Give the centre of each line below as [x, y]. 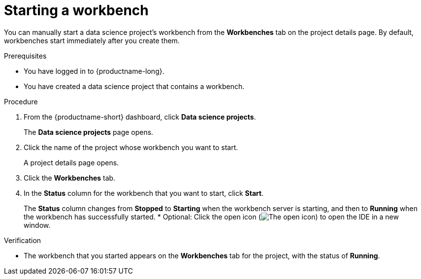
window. [37, 225]
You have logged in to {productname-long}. [94, 71]
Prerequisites [25, 56]
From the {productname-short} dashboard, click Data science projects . [140, 117]
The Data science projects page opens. [89, 132]
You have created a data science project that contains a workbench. [134, 86]
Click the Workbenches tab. [70, 178]
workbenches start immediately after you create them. [92, 40]
